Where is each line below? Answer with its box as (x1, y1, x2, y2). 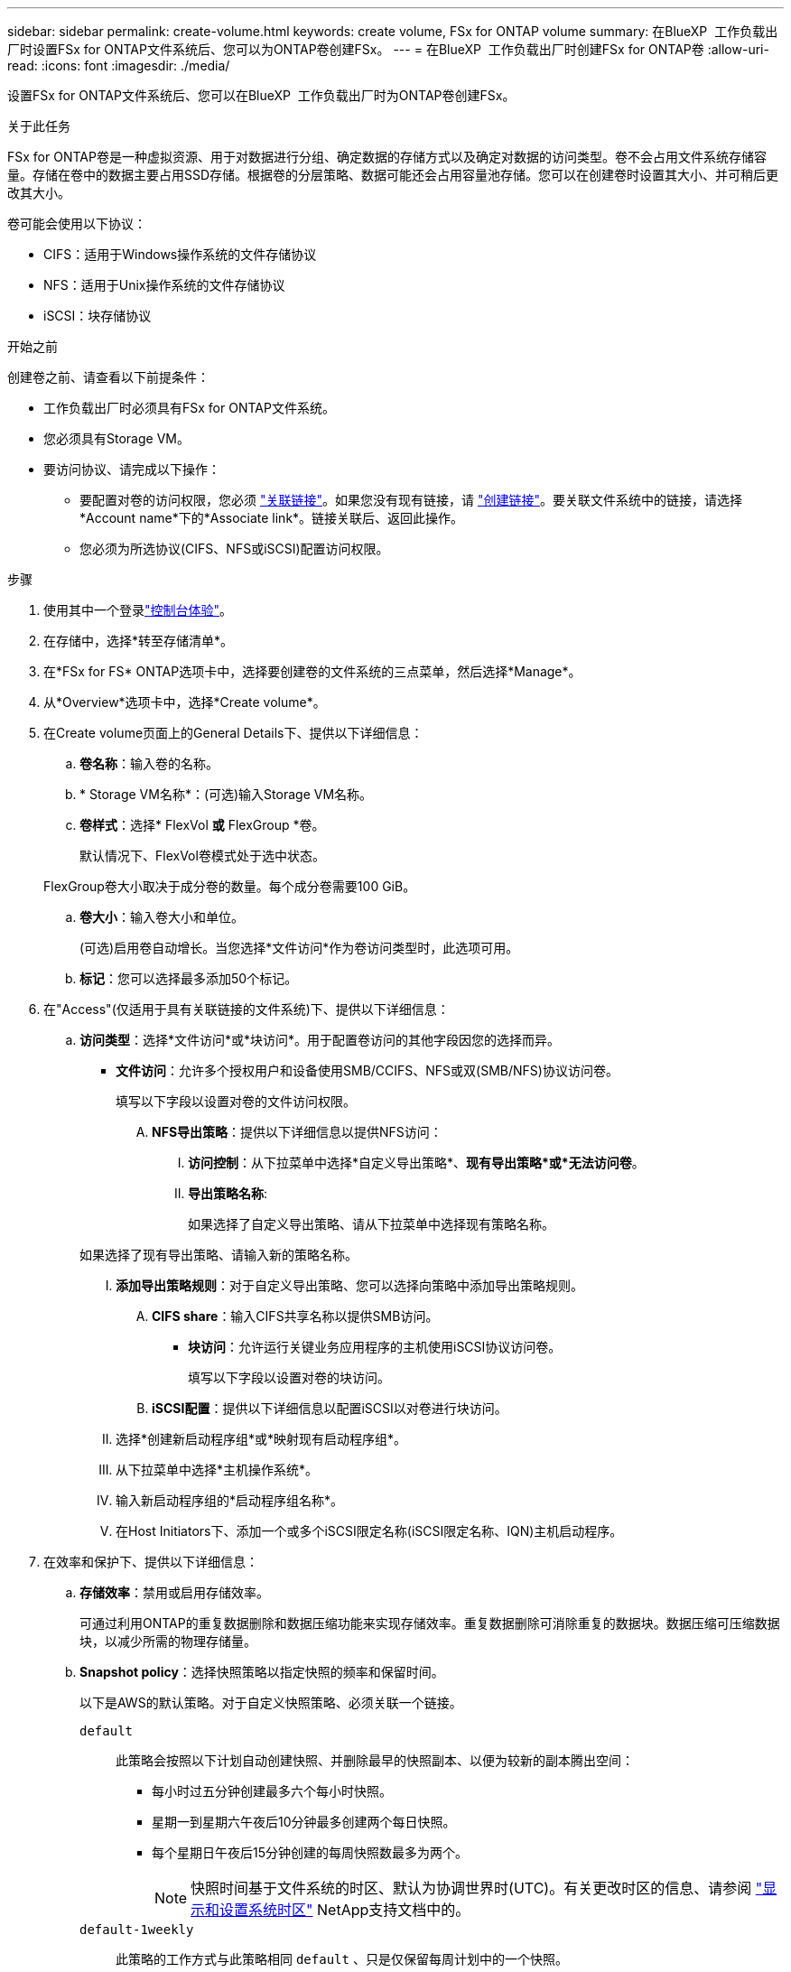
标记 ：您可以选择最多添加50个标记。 (79, 971, 298, 986)
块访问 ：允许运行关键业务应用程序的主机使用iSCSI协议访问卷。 (188, 1339, 562, 1354)
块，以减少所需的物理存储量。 (79, 1633, 256, 1649)
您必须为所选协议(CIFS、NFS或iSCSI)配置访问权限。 (79, 541, 389, 556)
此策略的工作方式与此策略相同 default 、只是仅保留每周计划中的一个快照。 (116, 1951, 568, 1967)
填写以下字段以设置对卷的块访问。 (188, 1370, 390, 1385)
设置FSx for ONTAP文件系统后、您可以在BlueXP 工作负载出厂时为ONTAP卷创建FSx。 (7, 88, 516, 103)
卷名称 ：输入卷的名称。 (79, 756, 219, 771)
